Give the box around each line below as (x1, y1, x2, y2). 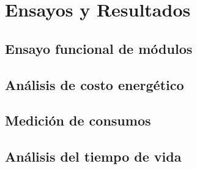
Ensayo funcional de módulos (5, 39, 193, 58)
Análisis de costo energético (5, 75, 184, 94)
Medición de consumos (5, 111, 151, 130)
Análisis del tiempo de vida (5, 147, 182, 166)
